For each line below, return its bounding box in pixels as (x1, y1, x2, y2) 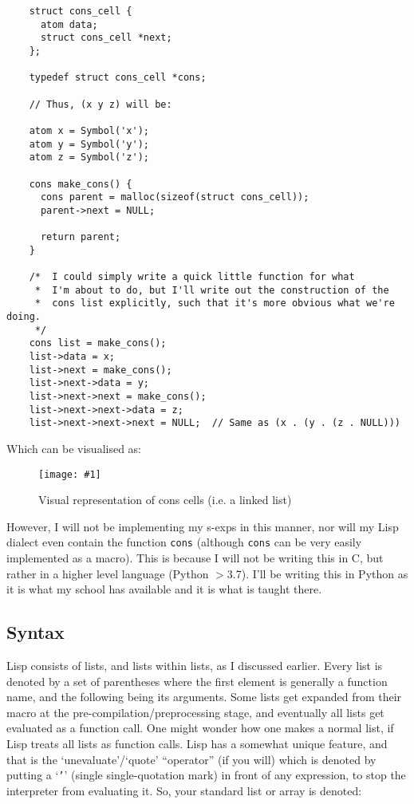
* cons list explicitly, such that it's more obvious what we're (34, 298, 395, 309)
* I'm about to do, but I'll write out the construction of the (34, 284, 389, 296)
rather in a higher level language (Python (6, 565, 209, 581)
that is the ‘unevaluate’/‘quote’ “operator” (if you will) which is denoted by (6, 751, 377, 767)
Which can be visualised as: (6, 440, 142, 456)
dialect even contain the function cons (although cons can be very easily (6, 534, 362, 550)
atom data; (40, 18, 98, 30)
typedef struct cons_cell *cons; (29, 72, 207, 84)
